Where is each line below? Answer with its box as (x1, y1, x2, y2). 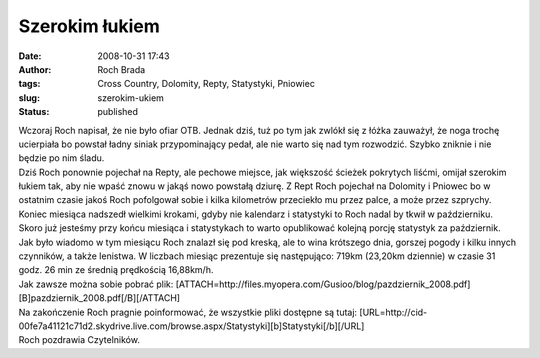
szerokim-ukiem (97, 91, 165, 104)
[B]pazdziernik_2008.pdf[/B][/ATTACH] (18, 292, 180, 304)
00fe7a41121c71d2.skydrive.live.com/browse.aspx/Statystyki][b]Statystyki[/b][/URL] (18, 320, 365, 332)
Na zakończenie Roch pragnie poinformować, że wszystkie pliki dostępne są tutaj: (18, 306, 358, 318)
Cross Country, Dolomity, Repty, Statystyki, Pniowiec (97, 78, 315, 90)
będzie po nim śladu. (18, 152, 105, 164)
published (97, 106, 139, 118)
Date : (18, 50, 42, 62)
